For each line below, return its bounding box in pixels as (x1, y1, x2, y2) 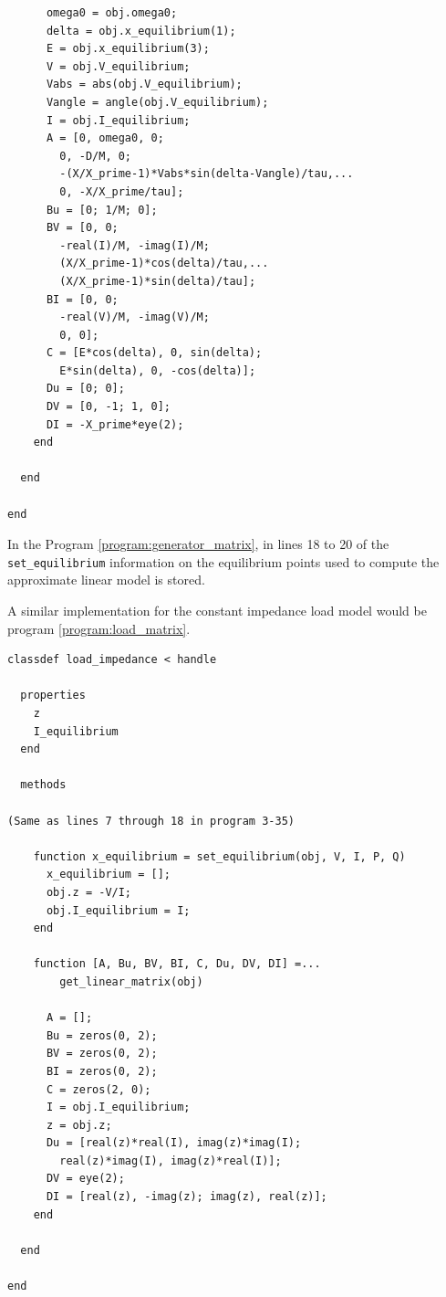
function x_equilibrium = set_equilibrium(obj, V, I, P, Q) (33, 849, 406, 863)
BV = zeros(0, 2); (46, 1047, 158, 1060)
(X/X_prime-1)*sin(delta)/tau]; (59, 274, 256, 288)
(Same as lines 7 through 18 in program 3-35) (7, 814, 295, 828)
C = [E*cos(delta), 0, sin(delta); (46, 346, 263, 360)
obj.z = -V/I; (46, 885, 132, 899)
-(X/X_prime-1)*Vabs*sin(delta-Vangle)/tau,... (59, 167, 354, 181)
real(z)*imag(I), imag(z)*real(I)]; (59, 1154, 282, 1167)
